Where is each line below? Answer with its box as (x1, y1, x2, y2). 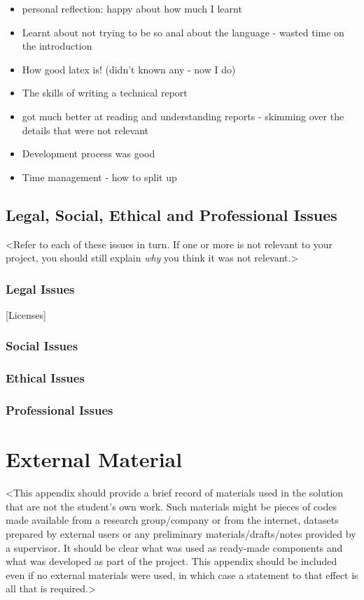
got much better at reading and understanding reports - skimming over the (22, 108, 344, 123)
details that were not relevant (22, 122, 148, 137)
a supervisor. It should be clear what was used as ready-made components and (6, 540, 343, 555)
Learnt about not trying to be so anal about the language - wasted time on (22, 24, 344, 39)
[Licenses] (6, 307, 46, 322)
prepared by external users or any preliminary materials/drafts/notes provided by (6, 526, 356, 541)
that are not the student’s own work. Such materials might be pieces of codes (6, 499, 337, 513)
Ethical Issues (6, 369, 85, 387)
